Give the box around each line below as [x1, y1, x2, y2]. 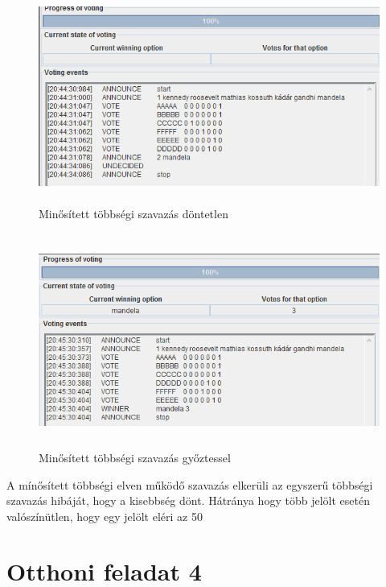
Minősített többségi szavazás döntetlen [39, 205, 228, 222]
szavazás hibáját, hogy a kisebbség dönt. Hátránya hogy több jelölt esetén [6, 492, 370, 509]
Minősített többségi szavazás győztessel [39, 449, 231, 465]
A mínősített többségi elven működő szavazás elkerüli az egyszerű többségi [6, 476, 373, 493]
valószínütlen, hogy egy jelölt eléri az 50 [6, 507, 203, 524]
